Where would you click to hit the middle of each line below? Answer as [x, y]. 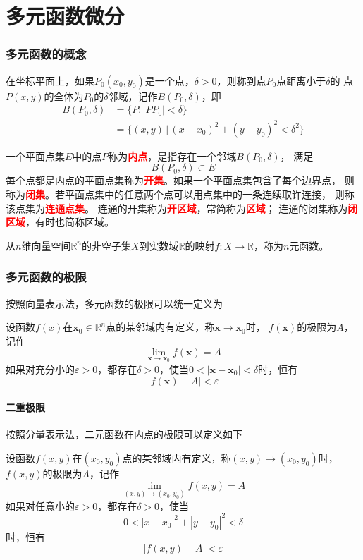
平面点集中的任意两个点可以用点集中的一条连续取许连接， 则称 [209, 194]
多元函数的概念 [46, 54]
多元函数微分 [65, 16]
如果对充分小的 [40, 369]
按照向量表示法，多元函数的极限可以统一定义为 [114, 303]
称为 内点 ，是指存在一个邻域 [172, 156]
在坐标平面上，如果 [50, 80]
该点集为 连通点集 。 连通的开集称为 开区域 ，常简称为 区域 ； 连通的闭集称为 [177, 208]
